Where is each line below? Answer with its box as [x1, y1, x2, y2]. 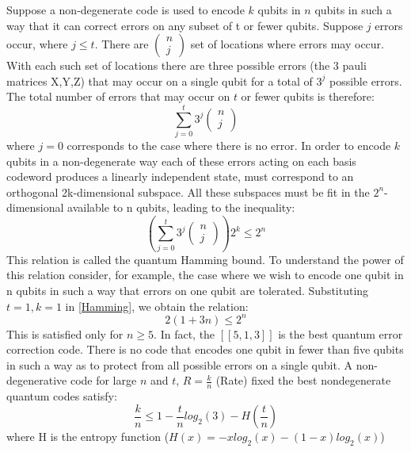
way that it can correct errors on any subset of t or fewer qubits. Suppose [6, 17, 363, 33]
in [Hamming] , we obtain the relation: [65, 297, 249, 314]
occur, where [6, 36, 68, 52]
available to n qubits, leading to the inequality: [67, 199, 295, 216]
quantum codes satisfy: [6, 388, 117, 404]
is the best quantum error [278, 325, 403, 342]
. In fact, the [154, 325, 215, 342]
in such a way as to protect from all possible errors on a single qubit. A [6, 356, 352, 373]
